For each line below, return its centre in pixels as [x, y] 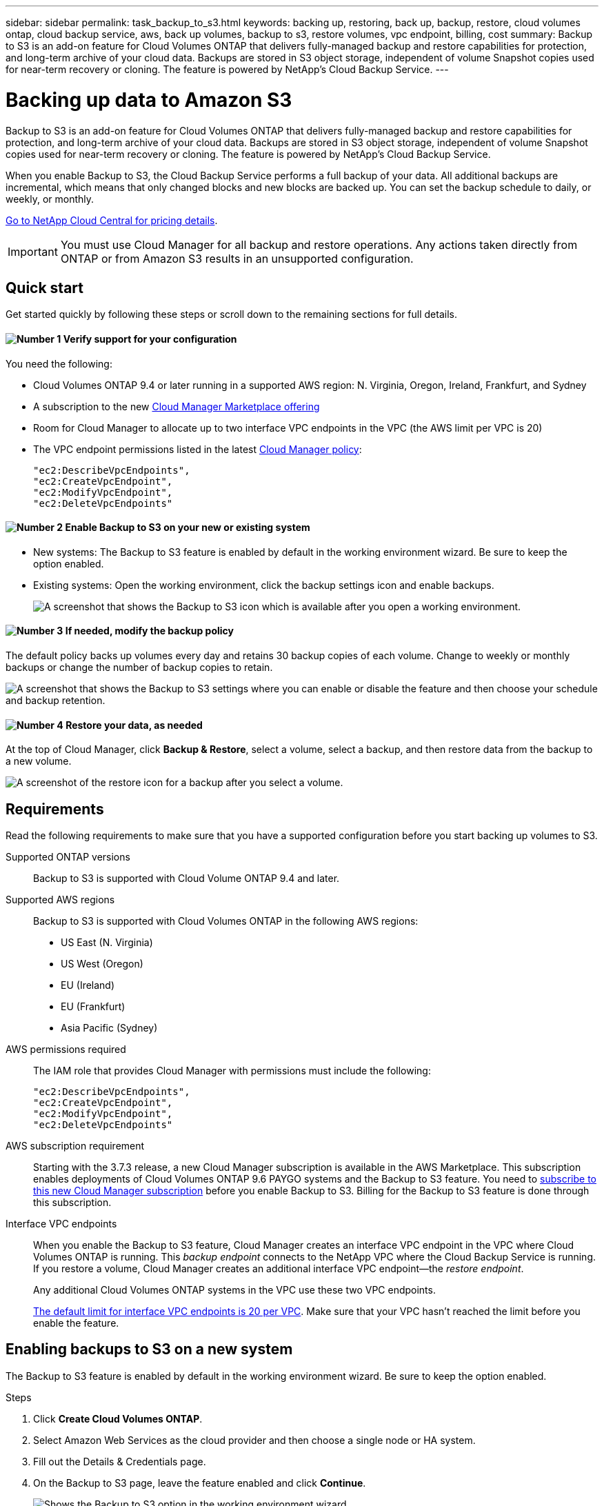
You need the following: [59, 363]
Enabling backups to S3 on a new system [149, 1349]
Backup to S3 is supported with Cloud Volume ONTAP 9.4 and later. [187, 878]
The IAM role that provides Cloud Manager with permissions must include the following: [232, 1071]
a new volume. [39, 761]
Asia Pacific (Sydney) [109, 1028]
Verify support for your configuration [150, 339]
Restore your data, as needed [134, 725]
